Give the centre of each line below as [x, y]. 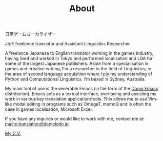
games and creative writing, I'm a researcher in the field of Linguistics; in [78, 69]
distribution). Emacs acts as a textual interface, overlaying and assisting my [81, 94]
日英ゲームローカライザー [31, 34]
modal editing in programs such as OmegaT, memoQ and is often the [82, 104]
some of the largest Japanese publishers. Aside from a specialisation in [77, 63]
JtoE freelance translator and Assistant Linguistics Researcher [68, 44]
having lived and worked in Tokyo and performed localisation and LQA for [79, 59]
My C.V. [13, 133]
